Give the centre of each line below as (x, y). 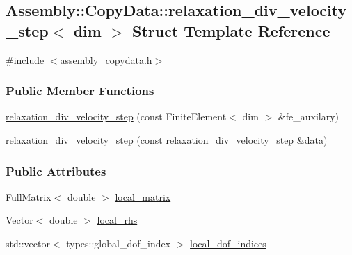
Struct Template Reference (231, 30)
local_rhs (117, 220)
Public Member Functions (80, 91)
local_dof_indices (228, 243)
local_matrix (143, 196)
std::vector (28, 243)
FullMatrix (29, 196)
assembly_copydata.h (106, 59)
